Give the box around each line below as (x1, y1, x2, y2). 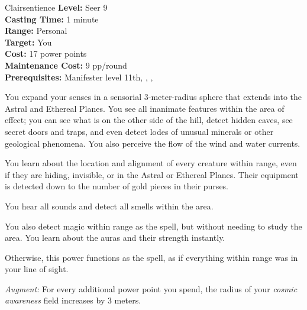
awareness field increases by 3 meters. (5, 294, 141, 306)
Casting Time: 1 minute (5, 12, 99, 25)
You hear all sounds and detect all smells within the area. (5, 199, 214, 212)
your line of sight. (5, 263, 69, 275)
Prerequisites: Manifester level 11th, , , (5, 70, 153, 83)
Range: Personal (5, 24, 67, 37)
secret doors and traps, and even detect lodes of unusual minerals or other (5, 125, 274, 137)
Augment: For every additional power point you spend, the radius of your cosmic (5, 282, 298, 295)
